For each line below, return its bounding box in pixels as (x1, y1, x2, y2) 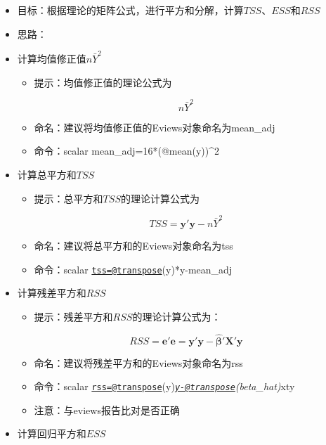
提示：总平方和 (34, 191, 103, 205)
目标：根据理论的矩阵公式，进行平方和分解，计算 (17, 3, 244, 17)
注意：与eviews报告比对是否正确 (34, 402, 180, 417)
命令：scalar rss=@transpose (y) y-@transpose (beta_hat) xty (34, 379, 295, 394)
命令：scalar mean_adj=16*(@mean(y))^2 (34, 143, 220, 158)
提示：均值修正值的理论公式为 (34, 75, 172, 89)
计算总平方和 (17, 167, 77, 181)
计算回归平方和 (17, 426, 86, 441)
